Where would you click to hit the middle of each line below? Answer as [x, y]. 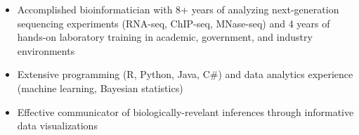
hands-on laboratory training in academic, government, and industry [165, 37]
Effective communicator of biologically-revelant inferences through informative [185, 111]
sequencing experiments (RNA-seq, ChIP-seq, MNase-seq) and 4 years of [174, 23]
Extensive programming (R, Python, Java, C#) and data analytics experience [185, 74]
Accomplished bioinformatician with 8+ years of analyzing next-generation [178, 9]
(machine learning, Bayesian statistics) [100, 88]
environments [46, 50]
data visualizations [57, 126]
